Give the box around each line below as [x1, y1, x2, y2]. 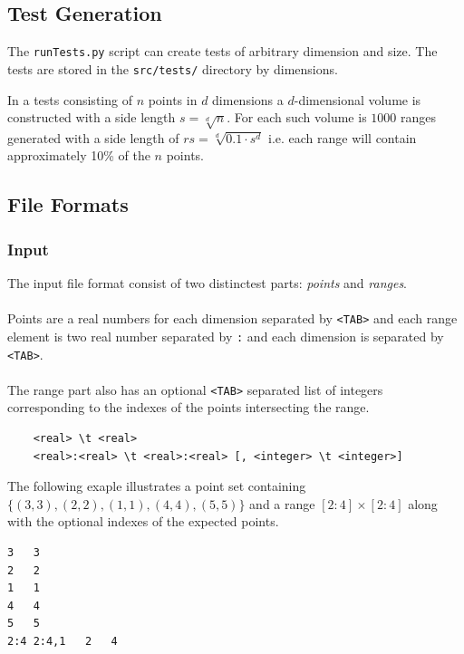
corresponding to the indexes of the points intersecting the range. [7, 398, 370, 417]
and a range [249, 494, 315, 513]
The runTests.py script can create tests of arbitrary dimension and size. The [7, 42, 438, 61]
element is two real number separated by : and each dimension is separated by [7, 326, 444, 345]
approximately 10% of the [7, 146, 150, 165]
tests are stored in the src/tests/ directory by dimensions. [7, 59, 338, 78]
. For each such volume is [227, 108, 367, 127]
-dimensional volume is [294, 90, 421, 109]
